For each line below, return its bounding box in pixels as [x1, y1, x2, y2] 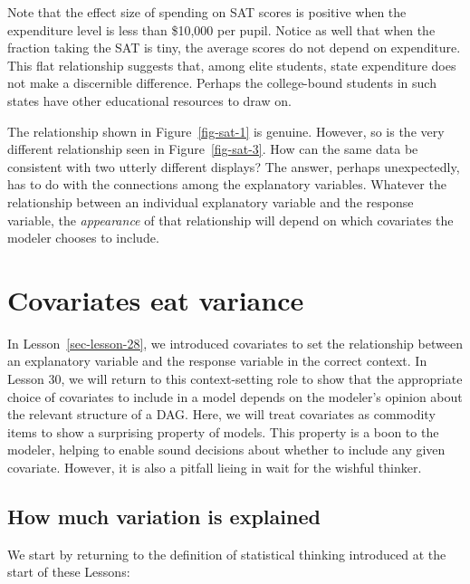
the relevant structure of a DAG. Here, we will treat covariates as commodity [7, 405, 436, 424]
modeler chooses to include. [7, 228, 159, 247]
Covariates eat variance [7, 281, 304, 318]
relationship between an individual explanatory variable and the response [7, 192, 414, 211]
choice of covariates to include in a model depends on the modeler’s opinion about [7, 387, 463, 406]
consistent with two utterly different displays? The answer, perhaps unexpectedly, [7, 157, 460, 176]
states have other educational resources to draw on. [7, 91, 292, 110]
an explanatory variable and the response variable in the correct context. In [7, 351, 427, 370]
